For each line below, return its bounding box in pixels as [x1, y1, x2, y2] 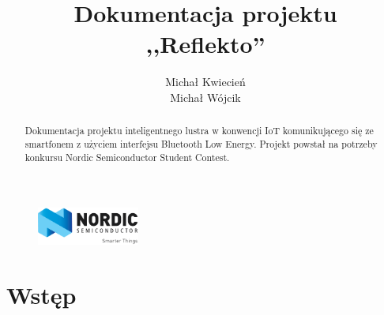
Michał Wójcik [170, 88, 241, 105]
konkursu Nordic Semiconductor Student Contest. [24, 150, 230, 163]
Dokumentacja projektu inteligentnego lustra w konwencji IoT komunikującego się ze [24, 124, 374, 137]
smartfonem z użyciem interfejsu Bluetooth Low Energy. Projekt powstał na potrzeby [24, 137, 378, 150]
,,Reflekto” [145, 28, 265, 60]
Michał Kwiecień [165, 73, 246, 90]
